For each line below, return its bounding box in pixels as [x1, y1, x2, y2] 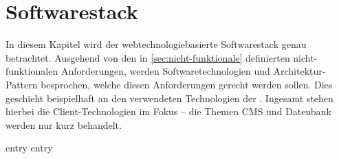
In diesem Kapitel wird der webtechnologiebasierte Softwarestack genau [6, 37, 307, 51]
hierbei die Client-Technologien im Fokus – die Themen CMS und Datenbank [6, 104, 331, 119]
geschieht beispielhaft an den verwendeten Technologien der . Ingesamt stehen [6, 90, 333, 105]
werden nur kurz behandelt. [6, 117, 122, 132]
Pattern [6, 77, 38, 91]
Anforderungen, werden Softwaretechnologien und [61, 64, 270, 78]
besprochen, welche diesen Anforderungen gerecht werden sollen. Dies [41, 77, 333, 91]
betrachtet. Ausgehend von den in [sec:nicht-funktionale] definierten [6, 50, 290, 64]
